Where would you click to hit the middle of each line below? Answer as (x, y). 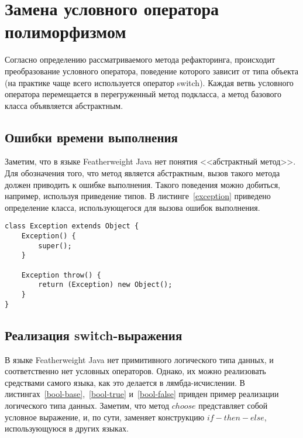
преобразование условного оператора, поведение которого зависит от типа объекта (152, 71)
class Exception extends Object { (72, 226)
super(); (55, 246)
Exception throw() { (61, 275)
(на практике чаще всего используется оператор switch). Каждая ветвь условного (149, 82)
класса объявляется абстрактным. (64, 105)
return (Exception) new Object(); (105, 285)
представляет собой (233, 405)
